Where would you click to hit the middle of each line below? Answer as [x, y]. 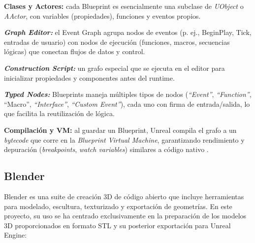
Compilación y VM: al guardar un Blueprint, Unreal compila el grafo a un [120, 130]
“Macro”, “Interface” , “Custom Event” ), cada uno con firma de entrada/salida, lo [127, 104]
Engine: [16, 235]
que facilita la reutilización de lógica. [59, 113]
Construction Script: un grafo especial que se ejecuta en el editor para [114, 68]
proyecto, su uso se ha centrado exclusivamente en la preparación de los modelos [125, 216]
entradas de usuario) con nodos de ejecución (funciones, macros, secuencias [117, 42]
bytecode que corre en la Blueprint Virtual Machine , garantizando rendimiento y [124, 139]
